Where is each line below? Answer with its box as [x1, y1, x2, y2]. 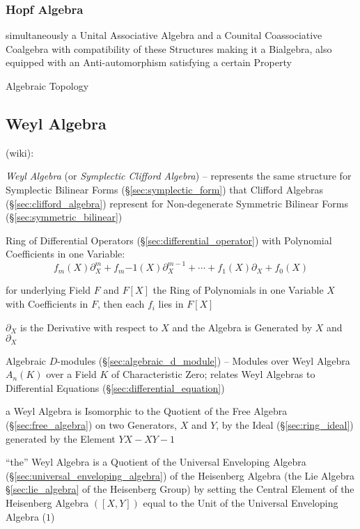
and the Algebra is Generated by [172, 319, 313, 334]
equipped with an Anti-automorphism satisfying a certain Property [6, 55, 292, 70]
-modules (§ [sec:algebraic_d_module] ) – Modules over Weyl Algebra [57, 353, 350, 368]
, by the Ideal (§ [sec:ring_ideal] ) [216, 418, 354, 432]
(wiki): [6, 145, 34, 159]
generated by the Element [6, 431, 116, 445]
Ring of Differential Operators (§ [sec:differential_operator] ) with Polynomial [6, 232, 332, 247]
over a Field [46, 367, 97, 381]
